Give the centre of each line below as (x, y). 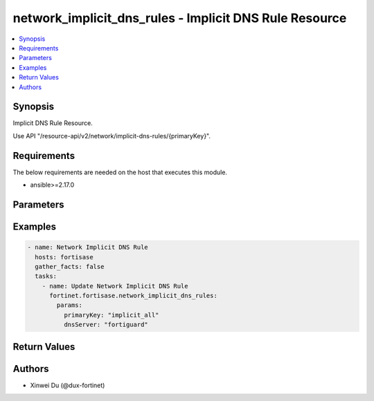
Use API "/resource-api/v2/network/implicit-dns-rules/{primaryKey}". (112, 136)
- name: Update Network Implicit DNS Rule (115, 286)
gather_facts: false (70, 267)
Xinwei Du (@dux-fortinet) (68, 385)
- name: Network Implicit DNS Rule (88, 248)
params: (70, 305)
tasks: (46, 276)
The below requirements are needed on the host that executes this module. (120, 172)
